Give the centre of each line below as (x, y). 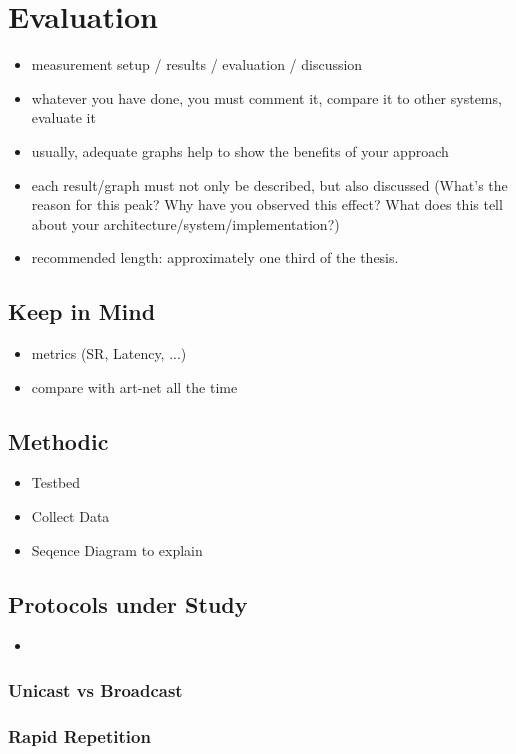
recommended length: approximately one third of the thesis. (215, 257)
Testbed (56, 482)
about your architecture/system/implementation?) (185, 223)
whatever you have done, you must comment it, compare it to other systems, (266, 97)
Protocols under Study (128, 603)
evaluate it (63, 117)
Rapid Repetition (79, 735)
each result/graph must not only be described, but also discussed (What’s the (269, 184)
